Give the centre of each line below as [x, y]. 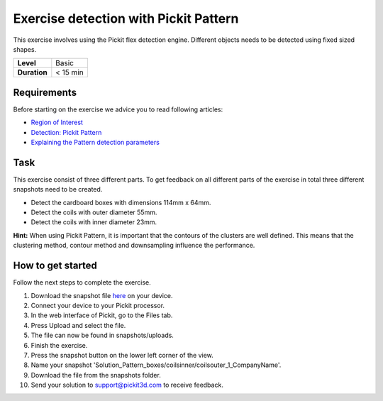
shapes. [25, 49]
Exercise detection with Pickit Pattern [126, 18]
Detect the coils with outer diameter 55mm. [94, 212]
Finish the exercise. [59, 345]
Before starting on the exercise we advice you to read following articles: [118, 109]
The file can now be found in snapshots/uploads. [102, 335]
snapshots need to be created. [58, 189]
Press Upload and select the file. [78, 325]
